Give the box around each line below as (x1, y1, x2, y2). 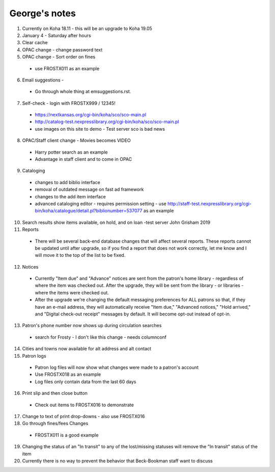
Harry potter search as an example (35, 149, 108, 155)
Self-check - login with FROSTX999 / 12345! (22, 100, 116, 106)
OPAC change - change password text (22, 46, 103, 53)
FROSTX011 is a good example (35, 432, 99, 438)
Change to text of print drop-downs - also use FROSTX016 (22, 413, 145, 419)
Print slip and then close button (22, 390, 88, 396)
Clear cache (22, 40, 48, 46)
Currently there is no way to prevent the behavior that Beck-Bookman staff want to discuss (22, 458, 213, 464)
